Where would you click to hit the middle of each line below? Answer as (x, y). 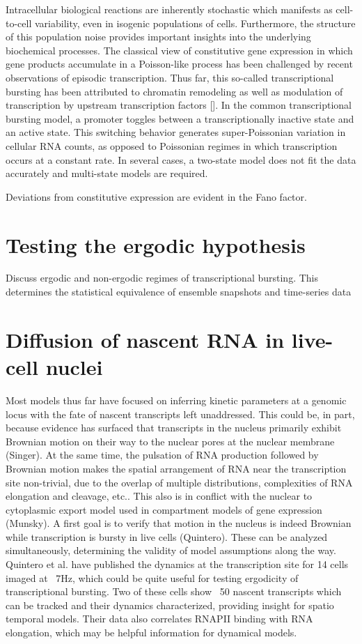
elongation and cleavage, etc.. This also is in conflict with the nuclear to (159, 496)
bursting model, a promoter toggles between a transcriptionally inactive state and (180, 118)
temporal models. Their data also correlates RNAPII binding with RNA (159, 619)
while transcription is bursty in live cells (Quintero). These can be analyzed (167, 536)
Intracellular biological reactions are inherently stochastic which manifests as (169, 9)
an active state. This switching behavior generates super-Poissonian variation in (176, 132)
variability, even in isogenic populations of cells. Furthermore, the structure (195, 23)
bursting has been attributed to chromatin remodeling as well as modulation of (174, 91)
